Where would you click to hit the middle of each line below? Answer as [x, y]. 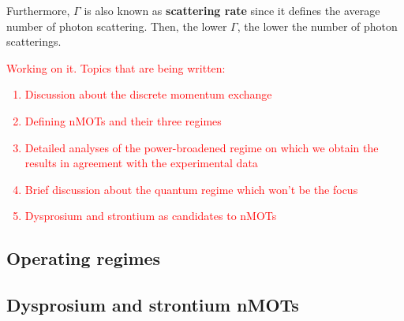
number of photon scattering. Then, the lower [117, 26]
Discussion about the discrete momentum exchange [148, 94]
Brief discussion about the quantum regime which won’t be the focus [191, 189]
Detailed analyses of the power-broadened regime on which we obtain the [202, 147]
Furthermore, [38, 10]
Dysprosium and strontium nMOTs [153, 305]
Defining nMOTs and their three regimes [123, 120]
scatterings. [34, 41]
